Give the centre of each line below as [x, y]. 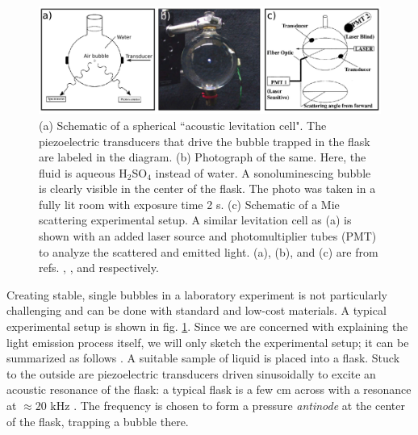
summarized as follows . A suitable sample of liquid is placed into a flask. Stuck [203, 358]
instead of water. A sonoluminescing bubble [263, 172]
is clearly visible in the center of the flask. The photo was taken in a [207, 188]
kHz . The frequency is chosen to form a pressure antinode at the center [228, 406]
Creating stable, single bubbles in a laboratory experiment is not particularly [197, 294]
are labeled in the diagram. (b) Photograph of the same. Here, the [203, 157]
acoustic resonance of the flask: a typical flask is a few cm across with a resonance [209, 389]
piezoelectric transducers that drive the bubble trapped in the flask [205, 141]
